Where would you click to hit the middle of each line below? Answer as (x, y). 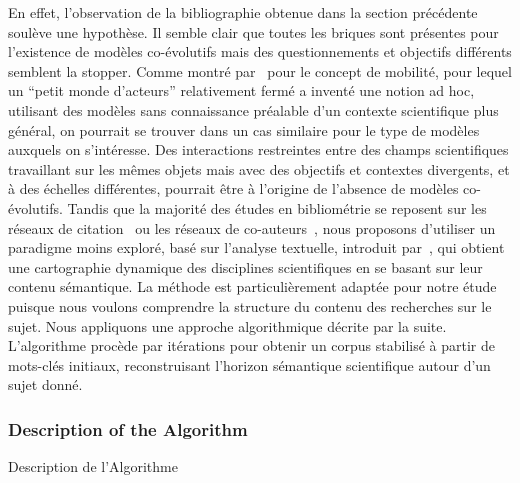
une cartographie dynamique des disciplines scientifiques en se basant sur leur (245, 266)
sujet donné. (45, 384)
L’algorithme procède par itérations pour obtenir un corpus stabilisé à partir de (252, 345)
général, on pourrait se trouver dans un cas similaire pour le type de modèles (244, 129)
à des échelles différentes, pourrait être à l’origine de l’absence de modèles (233, 188)
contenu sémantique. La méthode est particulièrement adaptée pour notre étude (252, 286)
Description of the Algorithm (128, 428)
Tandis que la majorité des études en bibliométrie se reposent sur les (277, 207)
